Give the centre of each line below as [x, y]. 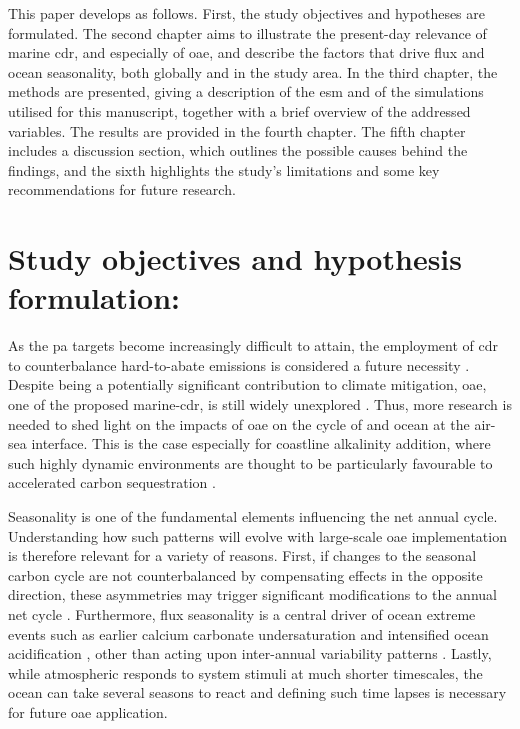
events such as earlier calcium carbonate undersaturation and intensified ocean [248, 633]
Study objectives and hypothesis [235, 258]
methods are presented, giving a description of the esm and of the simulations [246, 91]
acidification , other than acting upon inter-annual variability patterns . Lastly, [250, 653]
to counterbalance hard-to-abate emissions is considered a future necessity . [239, 364]
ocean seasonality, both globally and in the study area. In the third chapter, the [253, 71]
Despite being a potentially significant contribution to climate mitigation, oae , [247, 384]
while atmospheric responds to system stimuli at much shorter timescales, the [245, 672]
